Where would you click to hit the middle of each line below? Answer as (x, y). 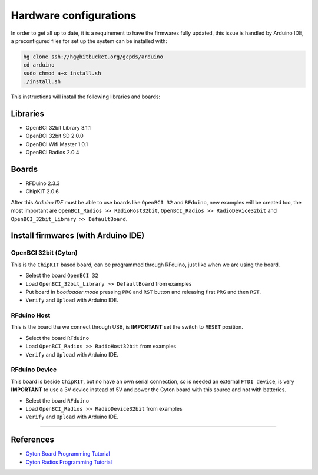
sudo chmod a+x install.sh (62, 73)
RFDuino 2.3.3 (43, 183)
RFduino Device (34, 370)
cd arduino (39, 65)
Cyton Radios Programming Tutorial (69, 462)
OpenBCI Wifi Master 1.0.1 (57, 144)
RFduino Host (31, 315)
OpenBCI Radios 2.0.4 (52, 153)
